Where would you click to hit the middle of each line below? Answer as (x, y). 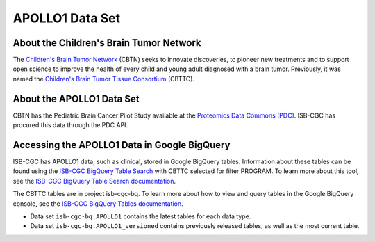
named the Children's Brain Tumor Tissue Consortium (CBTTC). (103, 79)
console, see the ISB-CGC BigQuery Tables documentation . (98, 203)
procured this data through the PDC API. (70, 125)
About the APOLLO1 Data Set (76, 98)
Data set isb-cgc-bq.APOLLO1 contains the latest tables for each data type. (141, 216)
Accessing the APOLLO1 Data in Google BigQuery (122, 145)
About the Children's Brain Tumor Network (107, 43)
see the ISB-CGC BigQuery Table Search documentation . (94, 181)
